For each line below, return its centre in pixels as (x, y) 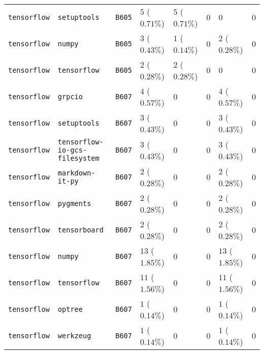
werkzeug (74, 336)
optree (70, 309)
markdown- (76, 173)
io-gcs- (72, 150)
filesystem (78, 158)
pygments (74, 203)
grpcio (70, 97)
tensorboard (80, 230)
